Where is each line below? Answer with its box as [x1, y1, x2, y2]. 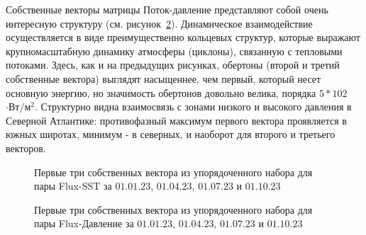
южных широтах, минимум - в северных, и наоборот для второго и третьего [6, 127, 335, 142]
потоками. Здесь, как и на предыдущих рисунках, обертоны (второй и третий [6, 57, 340, 72]
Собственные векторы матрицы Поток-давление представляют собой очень [6, 2, 328, 16]
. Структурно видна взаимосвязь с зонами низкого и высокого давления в [34, 99, 352, 114]
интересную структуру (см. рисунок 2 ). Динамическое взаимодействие [6, 16, 313, 30]
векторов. [6, 140, 46, 155]
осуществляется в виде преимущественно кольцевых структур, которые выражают [6, 30, 360, 45]
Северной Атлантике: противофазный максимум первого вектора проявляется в [6, 113, 347, 127]
